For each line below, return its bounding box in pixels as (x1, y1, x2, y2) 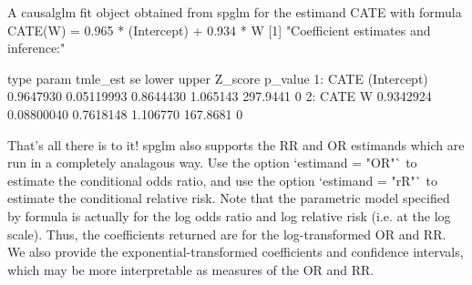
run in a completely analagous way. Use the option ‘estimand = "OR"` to (7, 153, 417, 172)
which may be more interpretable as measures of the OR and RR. (7, 260, 375, 279)
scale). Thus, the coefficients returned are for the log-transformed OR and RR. (7, 224, 446, 243)
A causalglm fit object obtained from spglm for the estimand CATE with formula (7, 3, 462, 21)
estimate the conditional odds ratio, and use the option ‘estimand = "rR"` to (7, 170, 437, 189)
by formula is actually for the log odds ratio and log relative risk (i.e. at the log (7, 206, 451, 225)
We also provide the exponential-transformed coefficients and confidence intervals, (7, 242, 464, 261)
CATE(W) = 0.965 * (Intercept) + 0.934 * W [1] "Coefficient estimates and (7, 20, 431, 39)
